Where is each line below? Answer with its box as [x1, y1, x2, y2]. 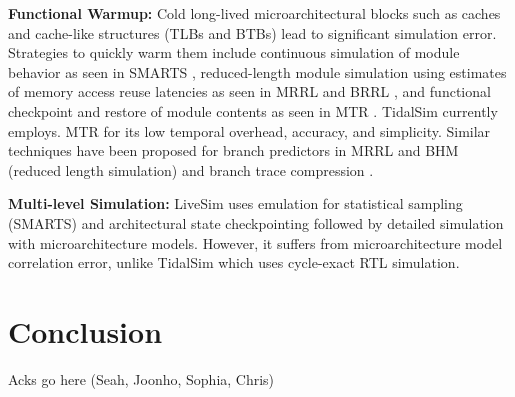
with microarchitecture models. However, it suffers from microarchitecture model [8, 232, 503, 253]
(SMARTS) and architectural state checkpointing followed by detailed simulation [8, 212, 504, 233]
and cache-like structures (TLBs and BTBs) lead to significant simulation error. [8, 22, 497, 43]
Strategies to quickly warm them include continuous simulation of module [8, 42, 460, 63]
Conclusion [8, 310, 163, 351]
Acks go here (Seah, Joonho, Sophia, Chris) [8, 368, 275, 389]
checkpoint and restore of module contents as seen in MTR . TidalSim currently [8, 100, 498, 121]
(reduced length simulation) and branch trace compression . [8, 159, 374, 180]
